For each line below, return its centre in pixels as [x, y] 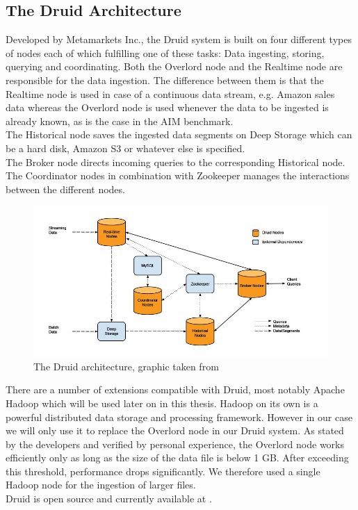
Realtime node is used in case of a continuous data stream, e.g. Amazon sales [170, 93]
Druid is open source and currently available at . [109, 499]
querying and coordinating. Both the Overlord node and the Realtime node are [174, 66]
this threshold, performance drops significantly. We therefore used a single [163, 471]
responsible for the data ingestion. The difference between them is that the [165, 80]
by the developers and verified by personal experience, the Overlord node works [175, 444]
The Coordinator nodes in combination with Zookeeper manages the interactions [178, 175]
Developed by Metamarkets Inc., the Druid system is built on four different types [179, 39]
